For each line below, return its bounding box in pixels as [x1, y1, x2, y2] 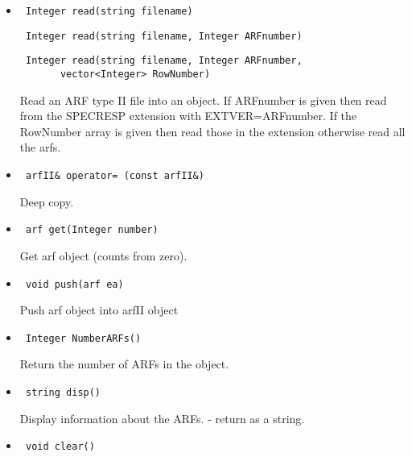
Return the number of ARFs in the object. [19, 355, 229, 372]
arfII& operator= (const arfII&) [25, 170, 204, 181]
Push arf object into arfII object [19, 301, 179, 318]
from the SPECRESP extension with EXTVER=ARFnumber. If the [19, 107, 357, 124]
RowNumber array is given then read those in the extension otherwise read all [19, 123, 406, 139]
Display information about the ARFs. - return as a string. [19, 409, 305, 426]
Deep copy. [19, 193, 74, 210]
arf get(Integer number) [25, 224, 159, 236]
